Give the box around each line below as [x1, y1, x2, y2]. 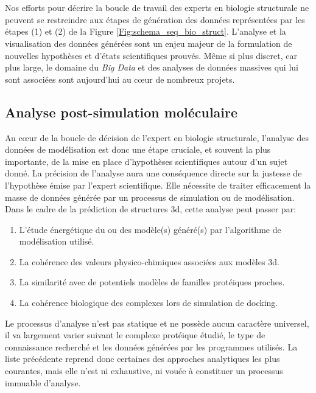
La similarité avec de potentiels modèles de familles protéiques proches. [19, 276, 285, 288]
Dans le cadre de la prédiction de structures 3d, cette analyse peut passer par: [5, 203, 297, 215]
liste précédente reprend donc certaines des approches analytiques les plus [5, 352, 280, 365]
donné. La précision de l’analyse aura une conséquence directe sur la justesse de [5, 167, 302, 179]
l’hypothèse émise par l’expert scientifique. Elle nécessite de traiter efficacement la [5, 178, 311, 191]
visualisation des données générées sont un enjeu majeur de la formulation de [5, 37, 292, 49]
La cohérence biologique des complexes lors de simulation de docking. [19, 296, 278, 309]
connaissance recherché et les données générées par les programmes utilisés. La [5, 340, 298, 353]
